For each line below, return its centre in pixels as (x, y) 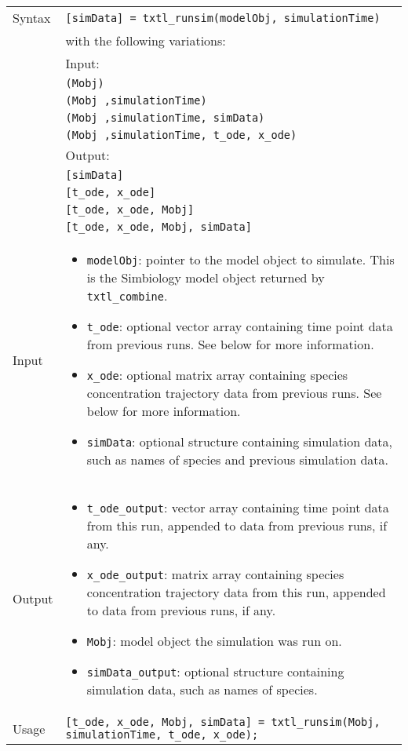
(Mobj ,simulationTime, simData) (165, 118)
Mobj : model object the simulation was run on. (214, 641)
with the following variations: (146, 40)
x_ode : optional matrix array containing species (217, 375)
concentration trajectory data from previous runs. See (234, 393)
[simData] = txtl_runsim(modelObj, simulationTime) (223, 18)
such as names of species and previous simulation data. (237, 459)
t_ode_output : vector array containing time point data (238, 507)
